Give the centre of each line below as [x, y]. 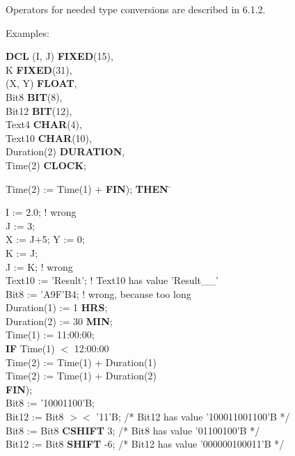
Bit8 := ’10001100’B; [50, 403]
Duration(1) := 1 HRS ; [57, 307]
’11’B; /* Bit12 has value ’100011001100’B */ [193, 417]
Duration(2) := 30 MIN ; [59, 321]
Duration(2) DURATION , [65, 151]
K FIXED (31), [39, 69]
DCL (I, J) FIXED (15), [59, 56]
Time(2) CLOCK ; [46, 165]
